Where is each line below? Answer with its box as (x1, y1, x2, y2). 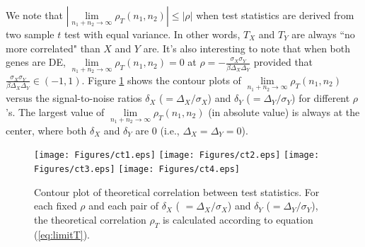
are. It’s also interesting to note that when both (143, 40, 351, 55)
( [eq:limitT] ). (34, 226, 90, 241)
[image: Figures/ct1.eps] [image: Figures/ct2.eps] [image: (34, 150, 320, 161)
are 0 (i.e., (135, 122, 180, 137)
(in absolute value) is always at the (208, 105, 360, 120)
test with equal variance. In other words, (64, 27, 241, 41)
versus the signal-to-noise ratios (6, 91, 142, 105)
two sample (6, 27, 54, 41)
